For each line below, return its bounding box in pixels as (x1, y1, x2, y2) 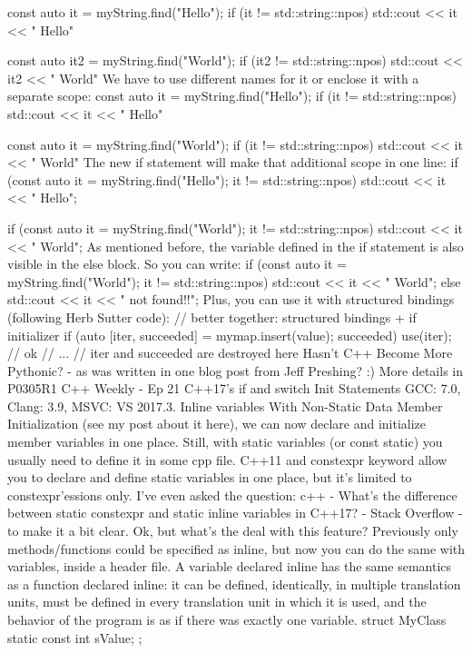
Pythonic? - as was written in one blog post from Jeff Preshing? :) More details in (7, 361, 463, 380)
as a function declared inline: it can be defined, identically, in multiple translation (7, 574, 461, 593)
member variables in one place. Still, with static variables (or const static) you (7, 432, 443, 451)
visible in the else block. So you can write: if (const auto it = (7, 254, 347, 273)
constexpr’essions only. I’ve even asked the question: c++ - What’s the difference (7, 485, 457, 504)
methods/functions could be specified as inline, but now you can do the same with (7, 539, 465, 558)
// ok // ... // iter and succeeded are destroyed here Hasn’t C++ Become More (7, 343, 453, 362)
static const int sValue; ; (7, 628, 143, 647)
